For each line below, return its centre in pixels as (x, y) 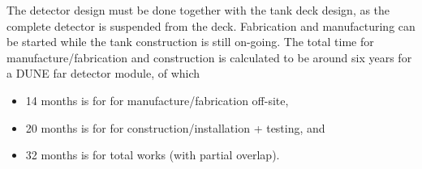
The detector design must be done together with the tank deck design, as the (198, 10)
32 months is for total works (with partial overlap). (153, 155)
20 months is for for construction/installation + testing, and (175, 127)
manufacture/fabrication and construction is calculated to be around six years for (209, 57)
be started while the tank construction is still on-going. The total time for (190, 42)
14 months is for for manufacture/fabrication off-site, (157, 100)
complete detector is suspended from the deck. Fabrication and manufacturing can (211, 25)
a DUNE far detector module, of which (103, 73)
